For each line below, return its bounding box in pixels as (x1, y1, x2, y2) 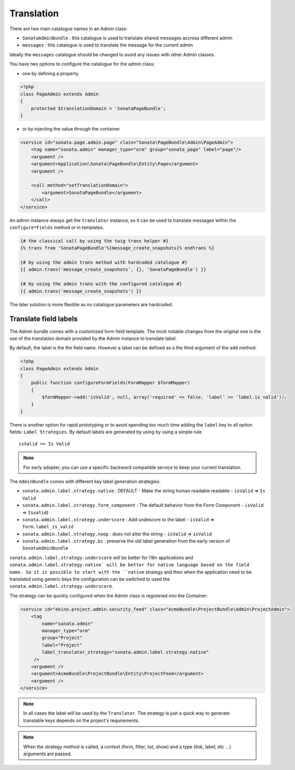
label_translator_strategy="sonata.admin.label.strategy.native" (41, 649, 209, 655)
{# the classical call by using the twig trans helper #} (20, 238, 169, 244)
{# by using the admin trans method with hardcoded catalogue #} (20, 260, 188, 266)
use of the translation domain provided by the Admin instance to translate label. (9, 335, 177, 341)
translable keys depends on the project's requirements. (23, 717, 140, 723)
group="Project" (41, 635, 83, 641)
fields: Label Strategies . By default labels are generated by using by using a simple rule (9, 429, 202, 435)
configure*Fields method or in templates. (9, 224, 104, 230)
